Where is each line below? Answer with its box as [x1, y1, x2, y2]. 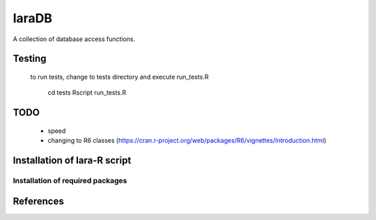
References [13, 195, 64, 207]
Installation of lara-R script [13, 154, 132, 166]
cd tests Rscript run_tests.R [47, 88, 127, 97]
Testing [13, 53, 47, 65]
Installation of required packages [13, 175, 127, 185]
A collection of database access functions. [13, 35, 136, 43]
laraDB [13, 10, 52, 26]
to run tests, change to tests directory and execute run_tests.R [30, 72, 209, 81]
